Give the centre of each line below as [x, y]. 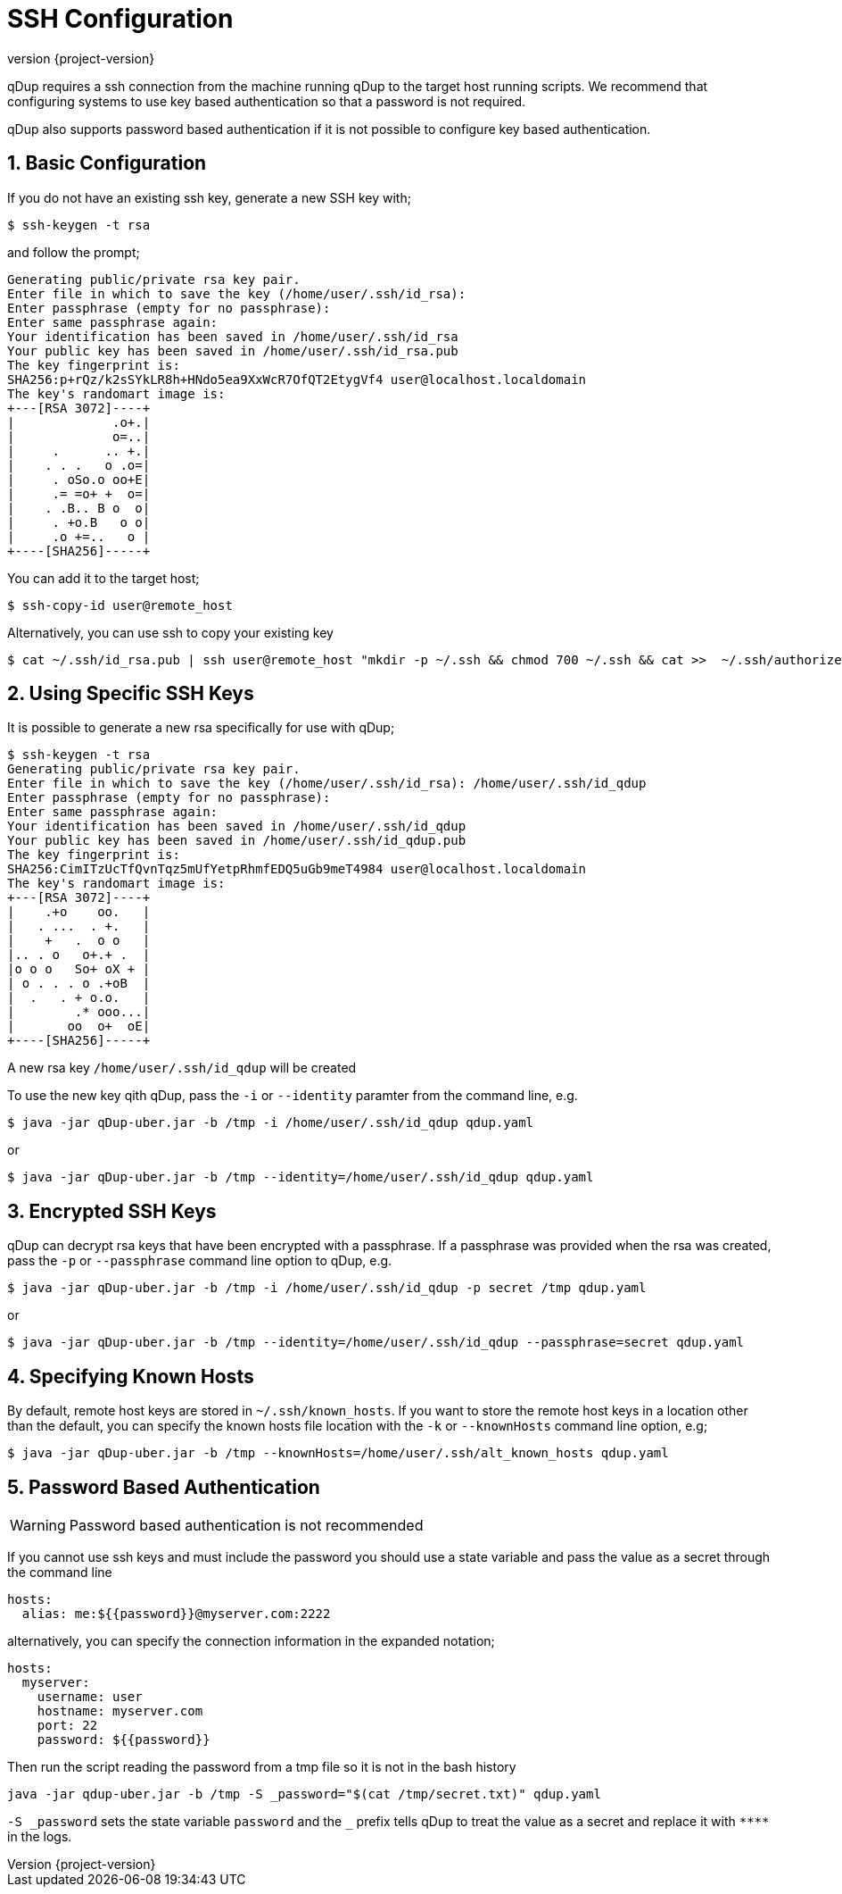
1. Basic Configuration [107, 163]
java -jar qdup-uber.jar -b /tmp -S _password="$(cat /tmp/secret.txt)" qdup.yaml [304, 1794]
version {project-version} [81, 58]
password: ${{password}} [124, 1739]
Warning [38, 1525]
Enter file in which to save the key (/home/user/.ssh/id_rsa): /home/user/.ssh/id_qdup [327, 784]
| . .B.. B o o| [79, 508]
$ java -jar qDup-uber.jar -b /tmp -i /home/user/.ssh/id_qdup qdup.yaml [271, 1123]
